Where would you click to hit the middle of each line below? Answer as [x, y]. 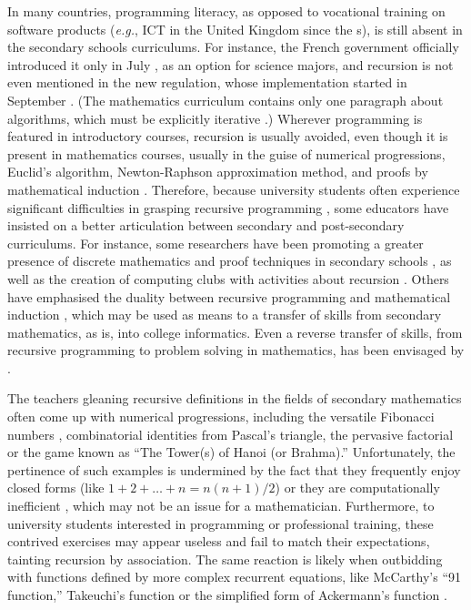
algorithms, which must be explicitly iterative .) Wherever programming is [215, 118]
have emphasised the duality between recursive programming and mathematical [229, 296]
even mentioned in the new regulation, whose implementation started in [207, 82]
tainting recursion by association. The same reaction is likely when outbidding [225, 559]
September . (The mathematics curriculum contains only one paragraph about [225, 100]
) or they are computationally [357, 488]
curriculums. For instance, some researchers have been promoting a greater [215, 243]
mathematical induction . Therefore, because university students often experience [234, 189]
